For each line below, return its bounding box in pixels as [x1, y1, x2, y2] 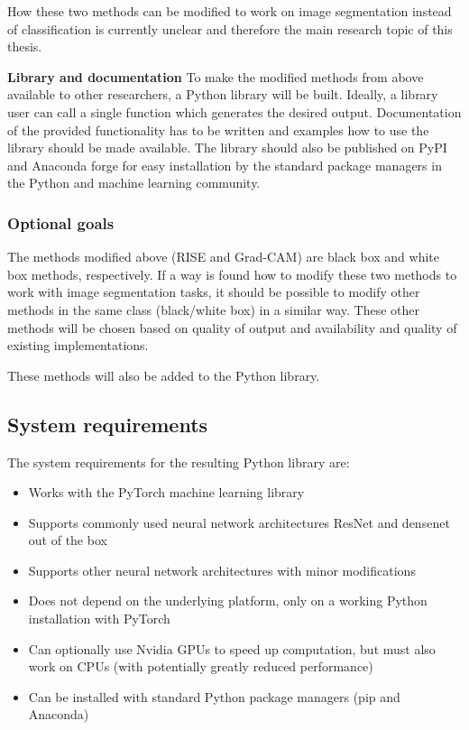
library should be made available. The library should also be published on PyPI [7, 138, 447, 157]
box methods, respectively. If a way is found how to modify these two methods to [7, 264, 457, 283]
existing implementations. [7, 336, 149, 355]
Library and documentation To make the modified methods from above [7, 67, 424, 86]
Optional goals [7, 211, 115, 234]
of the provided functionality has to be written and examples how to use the [7, 120, 429, 139]
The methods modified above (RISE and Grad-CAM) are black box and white [7, 247, 439, 266]
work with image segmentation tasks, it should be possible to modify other [7, 282, 420, 301]
